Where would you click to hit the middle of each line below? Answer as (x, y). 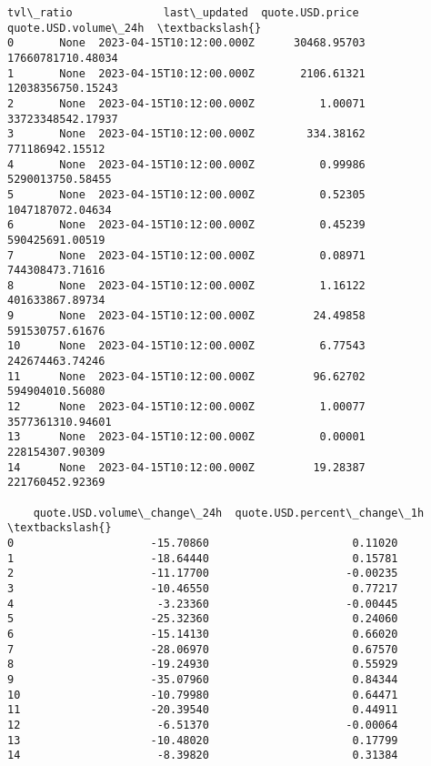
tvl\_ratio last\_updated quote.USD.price (183, 13)
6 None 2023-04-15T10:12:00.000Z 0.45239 (186, 225)
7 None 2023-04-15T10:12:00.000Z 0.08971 (186, 255)
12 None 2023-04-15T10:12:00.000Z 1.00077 (186, 407)
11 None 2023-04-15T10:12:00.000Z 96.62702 (186, 376)
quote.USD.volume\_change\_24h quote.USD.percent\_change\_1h (229, 513)
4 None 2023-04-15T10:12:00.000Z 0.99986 (186, 164)
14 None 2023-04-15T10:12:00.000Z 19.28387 (186, 467)
